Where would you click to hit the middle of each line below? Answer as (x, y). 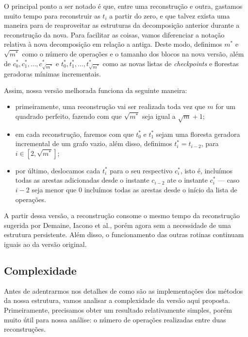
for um (226, 106)
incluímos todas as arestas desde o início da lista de (161, 190)
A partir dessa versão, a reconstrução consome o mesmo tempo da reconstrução (122, 215)
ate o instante (187, 180)
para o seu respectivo (141, 170)
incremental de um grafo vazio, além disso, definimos (94, 143)
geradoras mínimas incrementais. (52, 74)
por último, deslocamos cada (58, 170)
